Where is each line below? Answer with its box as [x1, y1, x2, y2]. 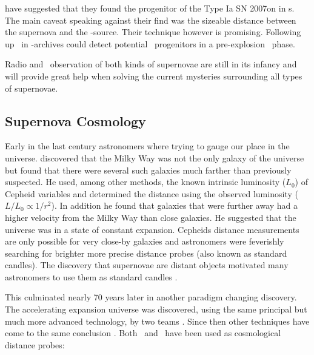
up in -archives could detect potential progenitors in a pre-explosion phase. [5, 37, 295, 50]
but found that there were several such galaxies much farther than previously [5, 163, 292, 176]
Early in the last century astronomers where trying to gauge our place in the [5, 140, 290, 152]
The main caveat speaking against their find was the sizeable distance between [5, 13, 296, 26]
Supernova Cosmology [5, 111, 146, 130]
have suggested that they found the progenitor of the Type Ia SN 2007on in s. [5, 2, 295, 14]
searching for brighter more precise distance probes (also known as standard [5, 246, 287, 259]
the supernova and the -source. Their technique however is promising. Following [5, 25, 301, 38]
